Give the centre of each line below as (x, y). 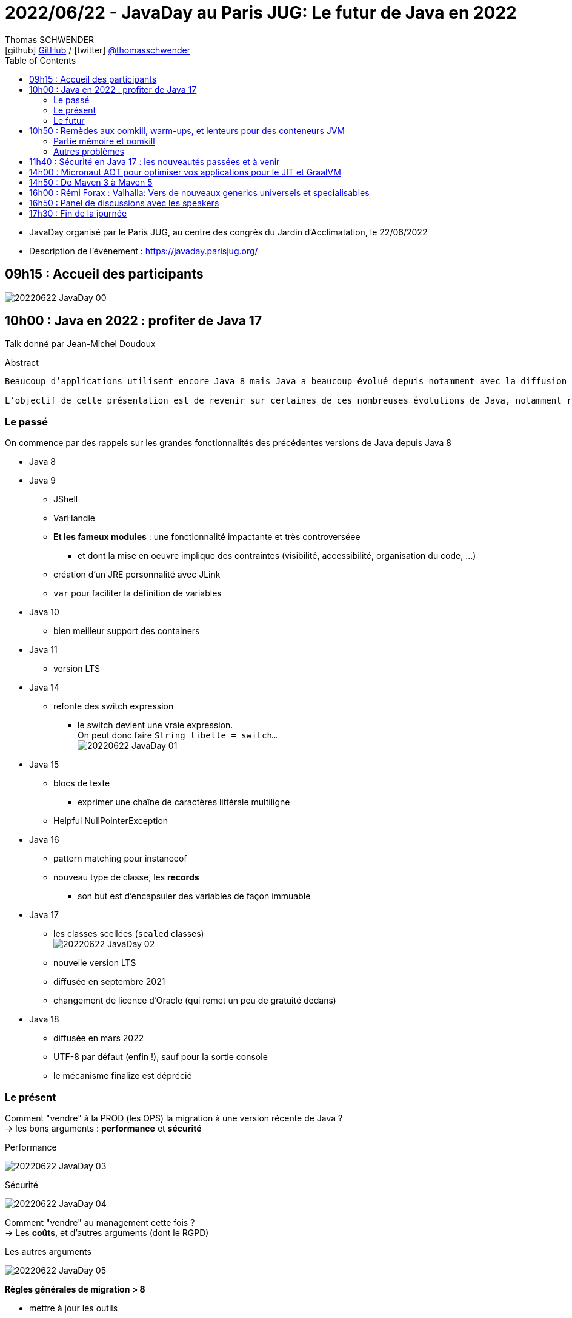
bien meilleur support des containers (127, 631)
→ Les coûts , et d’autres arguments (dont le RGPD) (107, 1232)
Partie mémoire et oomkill (104, 141)
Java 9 (42, 481)
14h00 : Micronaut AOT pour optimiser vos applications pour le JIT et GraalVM (185, 172)
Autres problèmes (89, 151)
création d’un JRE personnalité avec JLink (137, 575)
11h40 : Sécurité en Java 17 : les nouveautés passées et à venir (155, 161)
